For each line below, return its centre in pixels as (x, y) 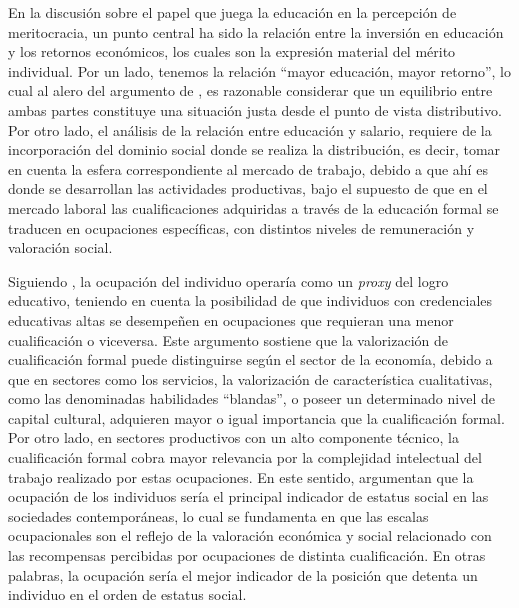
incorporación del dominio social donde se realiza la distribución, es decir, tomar (254, 149)
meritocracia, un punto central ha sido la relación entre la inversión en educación (256, 31)
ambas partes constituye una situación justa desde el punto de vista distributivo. (255, 109)
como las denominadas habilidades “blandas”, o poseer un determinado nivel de (251, 398)
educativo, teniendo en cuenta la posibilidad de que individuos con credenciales (250, 300)
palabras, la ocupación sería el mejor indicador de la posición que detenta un (243, 574)
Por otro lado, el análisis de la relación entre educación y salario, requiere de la (250, 129)
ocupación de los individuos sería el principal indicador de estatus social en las (248, 496)
